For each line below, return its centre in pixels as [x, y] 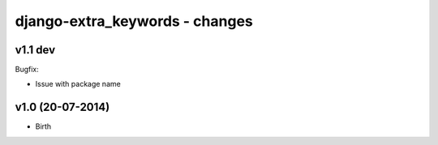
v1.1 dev [35, 50]
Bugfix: [27, 70]
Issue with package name [78, 84]
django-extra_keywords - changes [134, 21]
